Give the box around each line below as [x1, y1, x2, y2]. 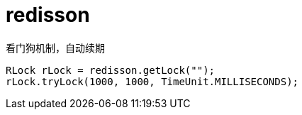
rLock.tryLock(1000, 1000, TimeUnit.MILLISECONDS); [6, 75, 299, 87]
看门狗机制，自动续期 [6, 41, 105, 54]
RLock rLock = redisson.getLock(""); [6, 64, 216, 76]
